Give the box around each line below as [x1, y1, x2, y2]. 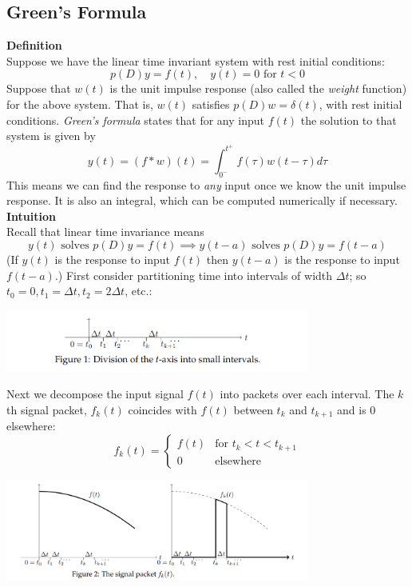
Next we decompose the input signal [6, 385, 184, 402]
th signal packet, [6, 401, 87, 417]
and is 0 [337, 401, 376, 417]
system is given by [6, 127, 96, 144]
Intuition [6, 207, 56, 224]
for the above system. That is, [6, 95, 153, 112]
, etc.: [125, 282, 153, 299]
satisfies [192, 95, 230, 112]
